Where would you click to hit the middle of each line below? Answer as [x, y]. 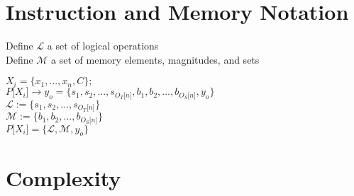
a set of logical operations [103, 46]
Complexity [63, 177]
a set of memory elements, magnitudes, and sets [155, 59]
